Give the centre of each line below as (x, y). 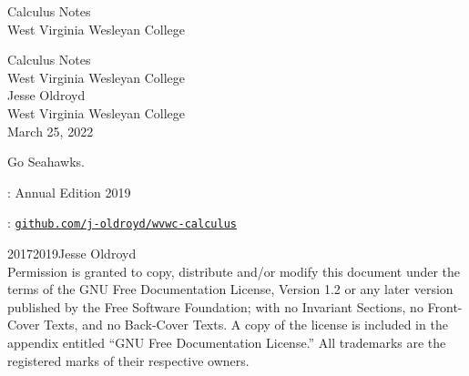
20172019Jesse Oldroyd (72, 253)
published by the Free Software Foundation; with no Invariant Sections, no (215, 306)
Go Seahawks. (46, 162)
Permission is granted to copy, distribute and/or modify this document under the (234, 271)
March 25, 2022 (51, 131)
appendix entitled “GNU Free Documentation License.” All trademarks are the (227, 342)
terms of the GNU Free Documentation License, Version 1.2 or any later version (230, 289)
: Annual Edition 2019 (69, 192)
